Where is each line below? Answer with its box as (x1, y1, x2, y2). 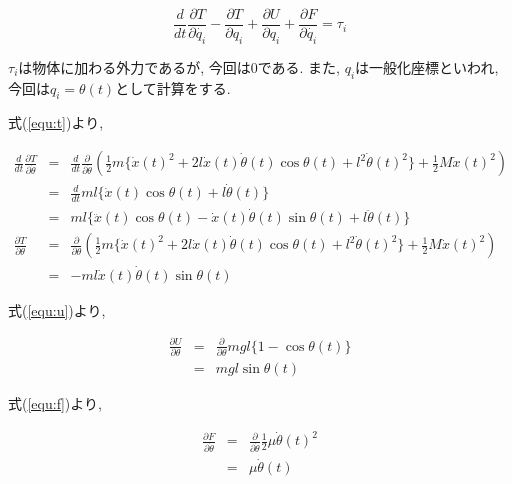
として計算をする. (115, 77, 231, 98)
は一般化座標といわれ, (355, 56, 499, 77)
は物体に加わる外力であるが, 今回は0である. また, (18, 56, 341, 77)
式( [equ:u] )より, (8, 299, 106, 320)
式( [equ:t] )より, (8, 112, 104, 133)
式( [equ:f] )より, (8, 393, 102, 414)
